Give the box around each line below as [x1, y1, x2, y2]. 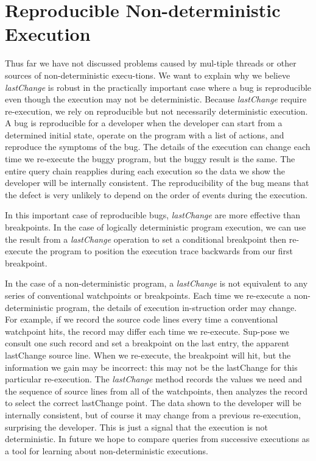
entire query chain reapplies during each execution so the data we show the [5, 164, 286, 177]
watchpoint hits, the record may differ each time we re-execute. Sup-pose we [5, 324, 289, 337]
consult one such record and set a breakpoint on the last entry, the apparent [5, 337, 290, 349]
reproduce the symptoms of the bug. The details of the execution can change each [5, 140, 311, 153]
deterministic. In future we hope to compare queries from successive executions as [5, 432, 310, 445]
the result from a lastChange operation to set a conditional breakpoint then [5, 232, 287, 245]
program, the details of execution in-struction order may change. [56, 301, 297, 313]
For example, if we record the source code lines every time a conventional [5, 313, 278, 326]
